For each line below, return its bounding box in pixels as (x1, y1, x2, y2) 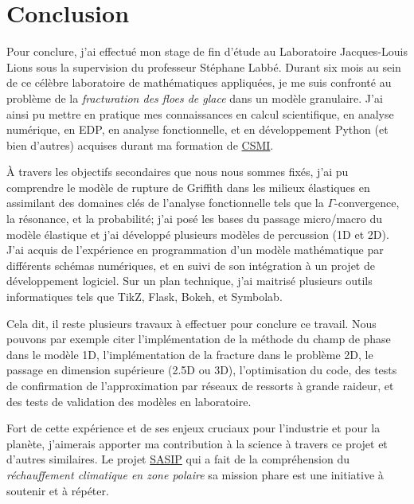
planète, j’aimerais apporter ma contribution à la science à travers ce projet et (6, 435, 388, 451)
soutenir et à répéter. (6, 482, 109, 498)
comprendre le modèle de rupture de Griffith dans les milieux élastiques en (6, 178, 370, 195)
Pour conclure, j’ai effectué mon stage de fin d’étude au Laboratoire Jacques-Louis (6, 43, 408, 60)
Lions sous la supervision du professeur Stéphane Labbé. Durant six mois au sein (6, 58, 401, 75)
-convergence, (334, 194, 400, 211)
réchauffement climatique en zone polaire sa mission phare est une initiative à (6, 466, 384, 483)
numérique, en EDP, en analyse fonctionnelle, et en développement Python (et (6, 121, 389, 138)
